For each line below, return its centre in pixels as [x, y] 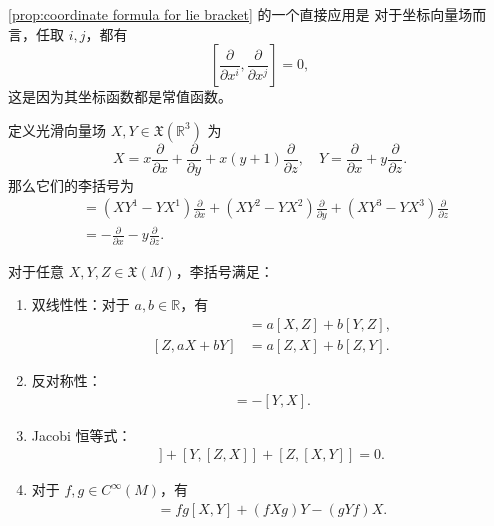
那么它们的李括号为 [71, 184]
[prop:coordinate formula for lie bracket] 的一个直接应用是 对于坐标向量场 [240, 14]
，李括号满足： [224, 270]
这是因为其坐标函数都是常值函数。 [120, 96]
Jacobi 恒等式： [81, 434]
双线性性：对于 [80, 304]
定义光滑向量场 [57, 129]
